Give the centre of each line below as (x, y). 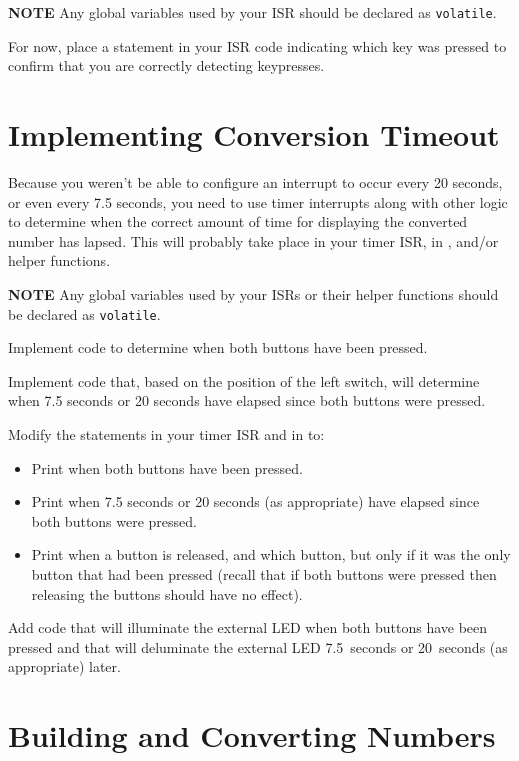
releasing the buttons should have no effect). (167, 593)
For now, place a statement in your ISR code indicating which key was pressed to (257, 45)
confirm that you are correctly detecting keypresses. (166, 65)
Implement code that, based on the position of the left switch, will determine (244, 380)
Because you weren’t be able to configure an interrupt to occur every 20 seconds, (255, 181)
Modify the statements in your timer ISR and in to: (166, 433)
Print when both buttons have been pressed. (167, 467)
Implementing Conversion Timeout (254, 134)
